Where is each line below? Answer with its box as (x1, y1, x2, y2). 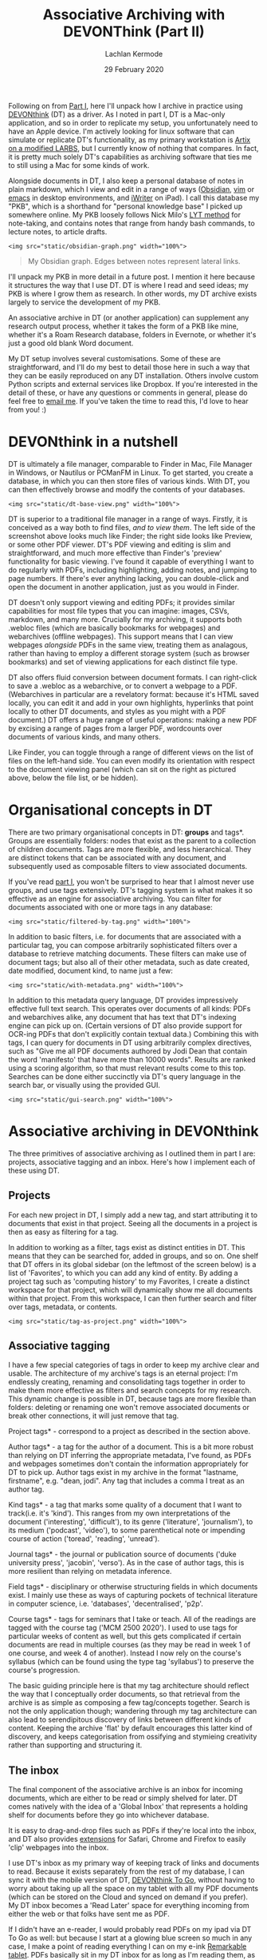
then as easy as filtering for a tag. (8, 1227, 119, 1237)
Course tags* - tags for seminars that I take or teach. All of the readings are (8, 1615, 257, 1624)
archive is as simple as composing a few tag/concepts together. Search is (8, 1698, 250, 1707)
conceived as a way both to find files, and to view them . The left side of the (8, 522, 256, 532)
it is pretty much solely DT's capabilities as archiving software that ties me (8, 152, 253, 161)
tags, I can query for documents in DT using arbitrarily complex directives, (8, 1038, 253, 1047)
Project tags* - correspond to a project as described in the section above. (8, 1427, 251, 1436)
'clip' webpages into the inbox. (8, 1842, 109, 1852)
